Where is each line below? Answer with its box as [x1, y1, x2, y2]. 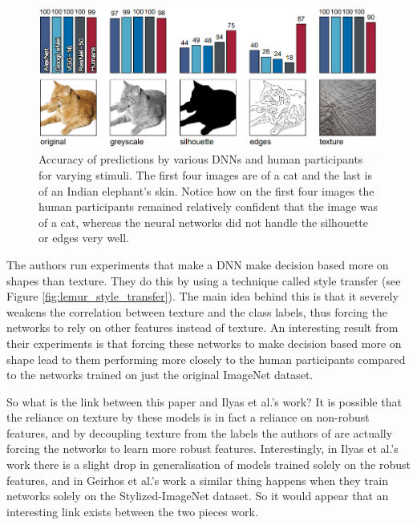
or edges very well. [38, 229, 129, 246]
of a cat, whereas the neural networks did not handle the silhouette [38, 213, 369, 230]
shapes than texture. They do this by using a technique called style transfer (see [6, 272, 401, 289]
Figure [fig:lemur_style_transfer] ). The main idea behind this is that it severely [6, 288, 399, 305]
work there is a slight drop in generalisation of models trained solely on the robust [6, 456, 411, 473]
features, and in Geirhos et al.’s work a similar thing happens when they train [6, 471, 388, 488]
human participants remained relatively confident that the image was [38, 198, 378, 215]
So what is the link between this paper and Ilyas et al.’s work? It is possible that [6, 393, 402, 410]
